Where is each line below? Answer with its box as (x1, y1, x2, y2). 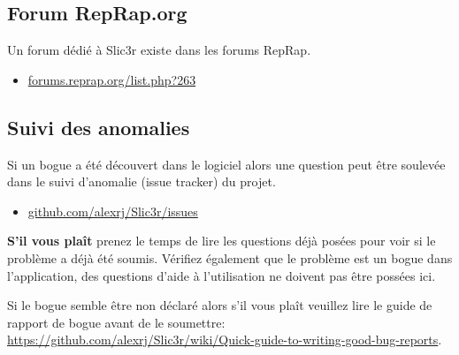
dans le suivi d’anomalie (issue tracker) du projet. (7, 172, 276, 191)
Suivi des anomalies (7, 113, 190, 140)
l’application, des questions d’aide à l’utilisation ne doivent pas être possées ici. (7, 266, 436, 284)
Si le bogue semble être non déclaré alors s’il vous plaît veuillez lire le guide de (7, 296, 432, 314)
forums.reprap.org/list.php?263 (27, 70, 196, 88)
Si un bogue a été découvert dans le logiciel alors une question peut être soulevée (7, 155, 446, 173)
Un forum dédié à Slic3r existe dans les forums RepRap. (7, 41, 311, 59)
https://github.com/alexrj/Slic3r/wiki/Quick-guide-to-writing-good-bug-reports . (7, 330, 442, 349)
